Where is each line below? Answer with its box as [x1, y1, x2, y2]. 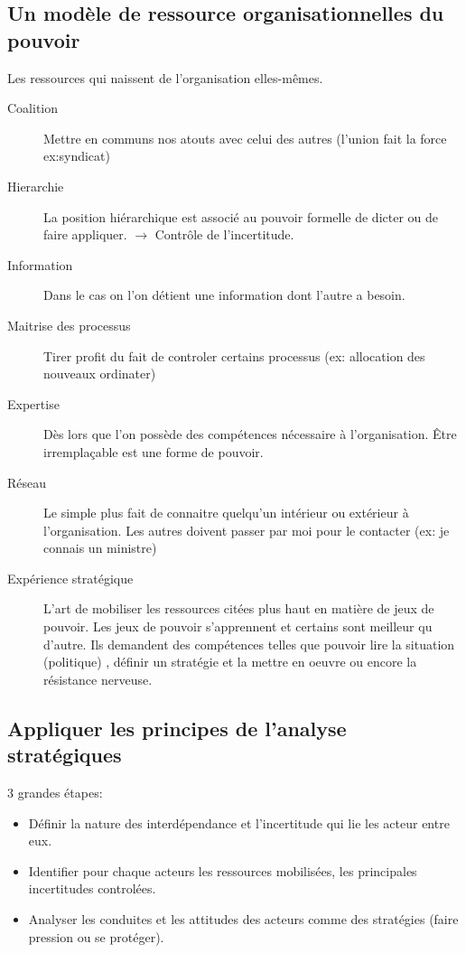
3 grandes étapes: [7, 783, 103, 802]
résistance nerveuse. [43, 669, 153, 688]
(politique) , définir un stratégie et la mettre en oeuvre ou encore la [43, 652, 417, 671]
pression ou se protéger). [28, 927, 164, 946]
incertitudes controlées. [28, 879, 156, 898]
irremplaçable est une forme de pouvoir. [43, 442, 264, 461]
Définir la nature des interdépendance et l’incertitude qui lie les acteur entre [28, 813, 450, 832]
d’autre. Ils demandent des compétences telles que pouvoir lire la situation [43, 634, 455, 653]
